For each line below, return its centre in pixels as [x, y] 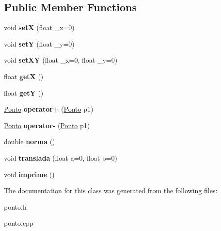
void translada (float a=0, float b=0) [61, 157]
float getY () [24, 92]
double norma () [30, 141]
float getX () [24, 76]
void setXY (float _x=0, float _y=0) [61, 60]
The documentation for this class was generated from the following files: [111, 190]
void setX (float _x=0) [39, 27]
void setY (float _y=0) [39, 43]
